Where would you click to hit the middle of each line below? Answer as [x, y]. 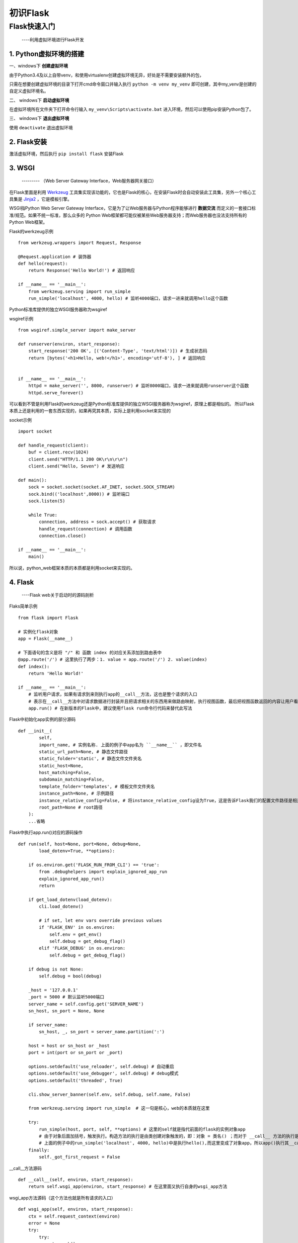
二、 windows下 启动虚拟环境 [39, 100]
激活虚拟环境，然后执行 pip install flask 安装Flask [66, 154]
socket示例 [20, 420]
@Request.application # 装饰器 [55, 257]
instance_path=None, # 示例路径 [76, 794]
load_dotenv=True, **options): [77, 851]
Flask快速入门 [32, 26]
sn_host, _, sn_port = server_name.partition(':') [102, 1032]
